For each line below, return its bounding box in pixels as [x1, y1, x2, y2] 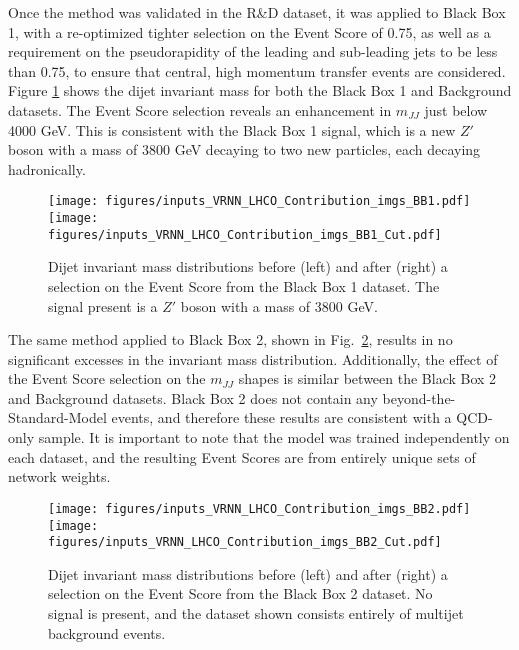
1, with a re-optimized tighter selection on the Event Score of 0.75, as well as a [8, 21, 491, 42]
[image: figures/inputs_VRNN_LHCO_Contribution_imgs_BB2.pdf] [48, 501, 471, 516]
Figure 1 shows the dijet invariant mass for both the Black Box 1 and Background [8, 80, 512, 101]
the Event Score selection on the [8, 368, 206, 389]
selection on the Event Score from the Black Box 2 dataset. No [48, 583, 433, 604]
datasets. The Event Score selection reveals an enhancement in [8, 99, 392, 120]
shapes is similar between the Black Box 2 [238, 368, 497, 389]
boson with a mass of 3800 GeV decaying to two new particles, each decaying [8, 139, 481, 160]
